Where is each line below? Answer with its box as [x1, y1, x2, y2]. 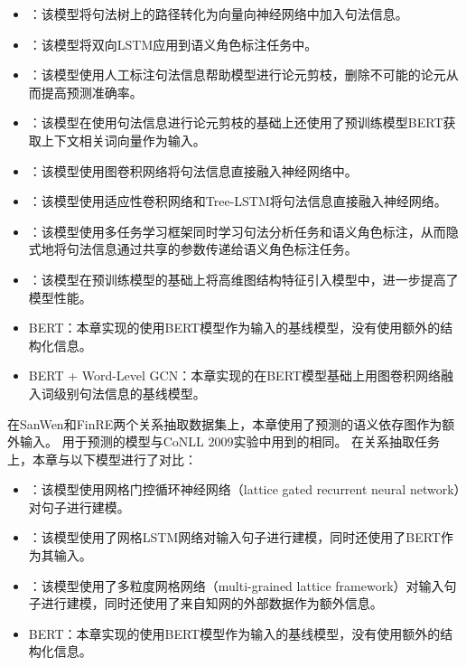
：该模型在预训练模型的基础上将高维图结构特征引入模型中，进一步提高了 [28, 269, 459, 288]
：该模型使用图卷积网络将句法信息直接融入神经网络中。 [28, 161, 358, 180]
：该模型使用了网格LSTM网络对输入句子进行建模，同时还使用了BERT [28, 528, 441, 547]
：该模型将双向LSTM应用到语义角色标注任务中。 [28, 34, 318, 53]
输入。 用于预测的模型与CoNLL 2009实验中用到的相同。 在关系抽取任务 [19, 432, 441, 451]
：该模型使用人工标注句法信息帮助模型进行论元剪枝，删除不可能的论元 [28, 65, 446, 84]
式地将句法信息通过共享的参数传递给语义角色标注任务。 [28, 239, 358, 258]
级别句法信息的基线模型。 [53, 383, 206, 402]
